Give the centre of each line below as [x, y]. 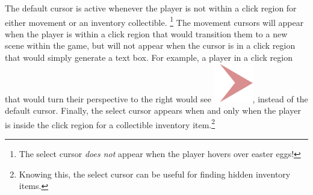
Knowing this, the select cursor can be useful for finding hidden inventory [155, 174]
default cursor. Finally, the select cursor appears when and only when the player [153, 110]
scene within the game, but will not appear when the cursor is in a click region [150, 45]
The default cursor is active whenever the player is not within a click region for [151, 8]
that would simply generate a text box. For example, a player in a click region [149, 57]
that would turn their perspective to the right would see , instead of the [156, 98]
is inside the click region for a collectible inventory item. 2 [110, 123]
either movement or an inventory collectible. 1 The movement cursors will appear [154, 21]
